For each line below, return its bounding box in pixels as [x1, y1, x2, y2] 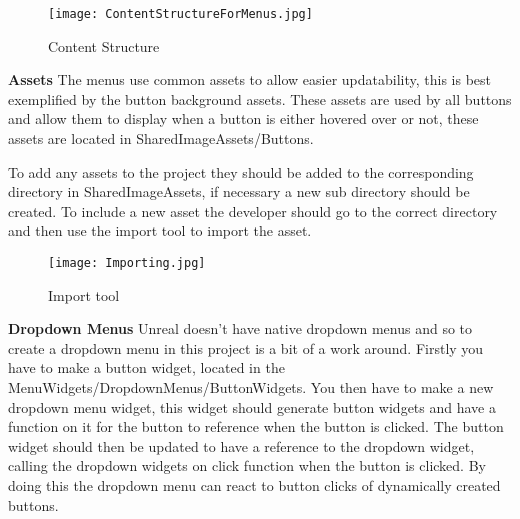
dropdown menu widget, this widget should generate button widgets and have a [8, 396, 496, 417]
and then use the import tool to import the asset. [8, 220, 312, 241]
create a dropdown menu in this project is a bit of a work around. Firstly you [8, 337, 484, 358]
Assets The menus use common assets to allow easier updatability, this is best [8, 69, 492, 90]
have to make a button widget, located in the [8, 357, 285, 378]
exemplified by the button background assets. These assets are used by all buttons [8, 88, 512, 109]
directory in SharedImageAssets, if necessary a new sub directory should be [8, 181, 470, 202]
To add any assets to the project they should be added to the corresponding [8, 161, 474, 182]
